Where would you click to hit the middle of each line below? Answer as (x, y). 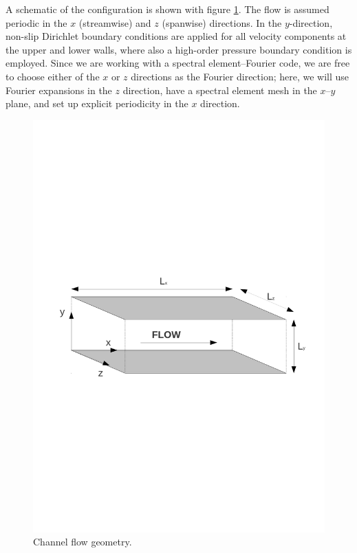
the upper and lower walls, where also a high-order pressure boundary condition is (179, 49)
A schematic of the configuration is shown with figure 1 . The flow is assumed (167, 9)
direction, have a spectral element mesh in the (220, 90)
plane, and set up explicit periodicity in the (97, 103)
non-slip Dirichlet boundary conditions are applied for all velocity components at (176, 36)
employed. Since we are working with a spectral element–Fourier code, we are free (178, 63)
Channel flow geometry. (83, 542)
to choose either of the (53, 76)
